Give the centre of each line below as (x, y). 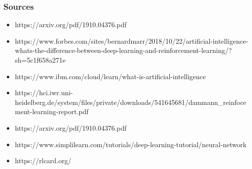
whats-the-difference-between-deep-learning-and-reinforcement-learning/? (123, 50)
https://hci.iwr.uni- (44, 93)
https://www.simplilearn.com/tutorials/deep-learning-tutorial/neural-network (131, 144)
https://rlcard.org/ (43, 161)
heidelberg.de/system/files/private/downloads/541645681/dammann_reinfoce (131, 102)
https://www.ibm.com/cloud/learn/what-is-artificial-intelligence (110, 76)
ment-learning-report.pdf (52, 111)
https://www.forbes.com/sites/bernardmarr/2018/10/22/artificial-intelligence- (132, 41)
